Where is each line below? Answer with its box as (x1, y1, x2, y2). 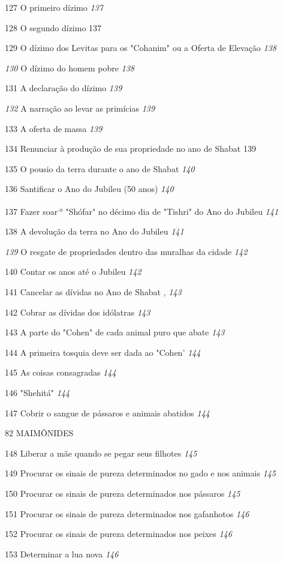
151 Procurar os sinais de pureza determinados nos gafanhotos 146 (5, 507, 249, 520)
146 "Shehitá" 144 (5, 386, 70, 398)
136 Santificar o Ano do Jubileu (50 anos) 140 (5, 182, 174, 195)
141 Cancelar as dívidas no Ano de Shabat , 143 (5, 285, 182, 298)
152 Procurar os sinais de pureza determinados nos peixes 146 (5, 527, 232, 540)
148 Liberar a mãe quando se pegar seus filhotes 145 (5, 446, 197, 459)
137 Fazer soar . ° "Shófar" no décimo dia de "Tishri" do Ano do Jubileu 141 (5, 203, 279, 217)
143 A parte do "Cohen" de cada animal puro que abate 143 (5, 326, 225, 338)
